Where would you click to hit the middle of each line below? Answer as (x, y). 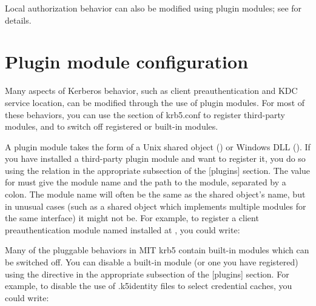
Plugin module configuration (127, 62)
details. (18, 20)
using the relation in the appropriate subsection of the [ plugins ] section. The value (158, 170)
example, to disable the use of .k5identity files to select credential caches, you (149, 286)
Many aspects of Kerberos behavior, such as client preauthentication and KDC (151, 91)
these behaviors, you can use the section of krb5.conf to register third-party (145, 114)
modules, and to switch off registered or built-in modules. (112, 126)
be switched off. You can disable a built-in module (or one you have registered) (152, 262)
